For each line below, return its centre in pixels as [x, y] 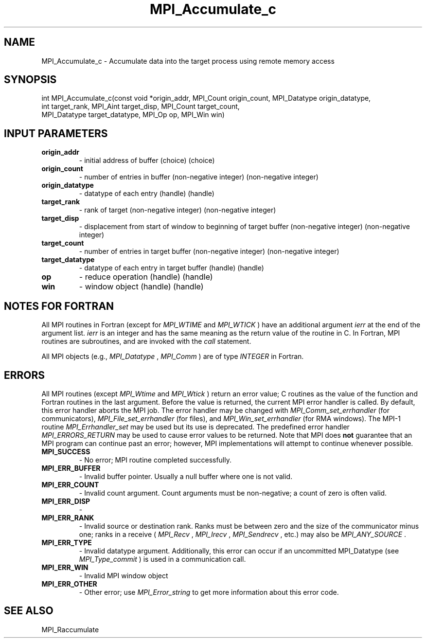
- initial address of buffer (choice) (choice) [147, 160]
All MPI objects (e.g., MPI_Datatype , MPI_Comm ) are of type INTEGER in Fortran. [173, 357]
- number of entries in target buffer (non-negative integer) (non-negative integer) [209, 251]
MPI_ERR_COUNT [70, 484]
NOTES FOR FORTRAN [59, 306]
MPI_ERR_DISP [66, 501]
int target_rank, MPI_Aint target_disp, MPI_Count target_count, [141, 107]
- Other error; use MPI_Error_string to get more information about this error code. [209, 592]
